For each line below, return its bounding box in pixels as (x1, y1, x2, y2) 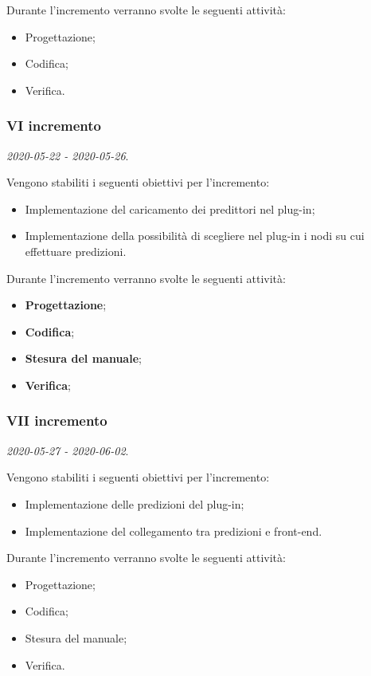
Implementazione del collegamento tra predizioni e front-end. (25, 522, 322, 539)
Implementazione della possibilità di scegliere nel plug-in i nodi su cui (25, 227, 365, 244)
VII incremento (6, 411, 107, 430)
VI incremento (6, 116, 101, 136)
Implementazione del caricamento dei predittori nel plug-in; (25, 200, 315, 217)
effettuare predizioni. (25, 242, 127, 259)
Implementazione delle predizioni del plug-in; (25, 495, 244, 512)
